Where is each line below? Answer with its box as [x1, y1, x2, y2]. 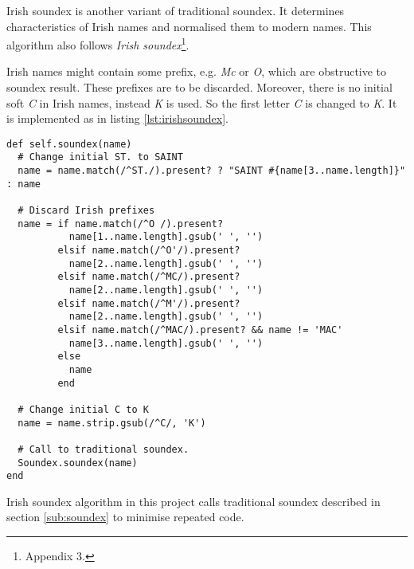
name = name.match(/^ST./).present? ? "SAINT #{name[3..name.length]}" [18, 165, 406, 177]
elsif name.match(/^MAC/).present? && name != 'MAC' [57, 324, 343, 336]
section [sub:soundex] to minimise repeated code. [6, 508, 244, 525]
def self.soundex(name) [6, 138, 132, 150]
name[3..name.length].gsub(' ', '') [68, 337, 264, 349]
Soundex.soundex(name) [18, 457, 138, 469]
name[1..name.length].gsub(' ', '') [68, 231, 264, 243]
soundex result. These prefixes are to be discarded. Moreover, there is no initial [6, 79, 393, 96]
